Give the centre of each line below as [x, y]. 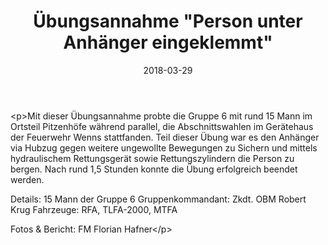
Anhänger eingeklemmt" [168, 42]
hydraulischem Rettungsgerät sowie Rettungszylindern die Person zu [152, 158]
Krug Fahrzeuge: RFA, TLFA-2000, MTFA [94, 209]
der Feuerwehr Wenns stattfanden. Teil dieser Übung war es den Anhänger [165, 137]
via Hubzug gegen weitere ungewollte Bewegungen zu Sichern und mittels [164, 147]
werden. [27, 179]
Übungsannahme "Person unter [168, 21]
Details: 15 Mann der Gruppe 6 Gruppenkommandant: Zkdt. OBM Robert [158, 199]
